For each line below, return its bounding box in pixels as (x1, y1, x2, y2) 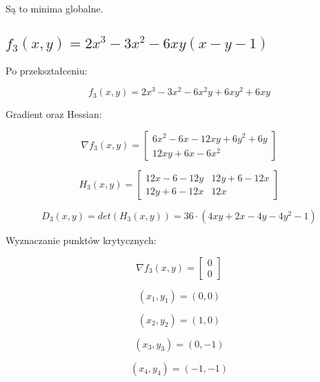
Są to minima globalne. (6, 1, 103, 15)
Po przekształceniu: (6, 63, 88, 77)
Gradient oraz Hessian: (6, 107, 102, 121)
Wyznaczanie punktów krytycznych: (6, 233, 157, 248)
